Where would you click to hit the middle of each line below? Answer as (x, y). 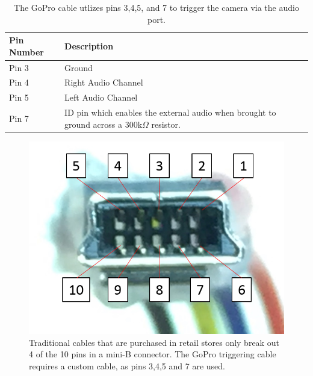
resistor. (166, 124)
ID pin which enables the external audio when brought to (170, 112)
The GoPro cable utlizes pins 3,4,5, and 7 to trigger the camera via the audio (156, 7)
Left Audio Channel (101, 97)
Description (89, 45)
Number (26, 52)
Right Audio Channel (104, 82)
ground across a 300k (104, 124)
